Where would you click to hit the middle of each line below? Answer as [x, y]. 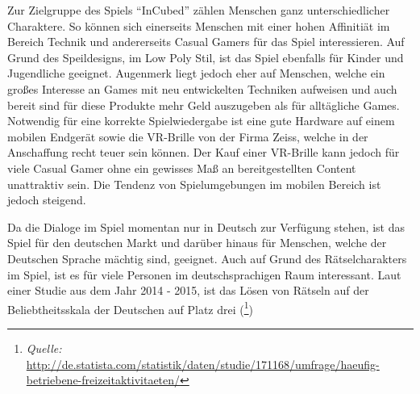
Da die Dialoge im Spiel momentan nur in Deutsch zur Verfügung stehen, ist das [206, 226]
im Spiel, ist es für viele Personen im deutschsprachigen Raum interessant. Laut [204, 274]
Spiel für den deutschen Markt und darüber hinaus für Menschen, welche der [197, 243]
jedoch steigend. [47, 200]
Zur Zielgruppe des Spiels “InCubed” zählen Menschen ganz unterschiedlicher [199, 10]
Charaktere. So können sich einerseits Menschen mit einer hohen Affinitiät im [199, 25]
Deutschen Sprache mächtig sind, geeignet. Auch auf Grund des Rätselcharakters [207, 258]
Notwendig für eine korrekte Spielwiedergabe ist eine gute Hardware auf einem [201, 121]
